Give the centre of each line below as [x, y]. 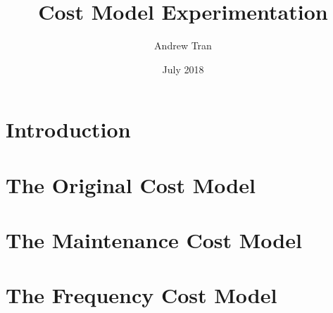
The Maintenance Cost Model [154, 240]
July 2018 [183, 69]
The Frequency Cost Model [142, 295]
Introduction [68, 129]
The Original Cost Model [131, 184]
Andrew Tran [183, 45]
